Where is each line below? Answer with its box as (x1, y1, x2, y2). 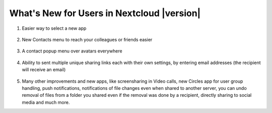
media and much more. (22, 99, 70, 105)
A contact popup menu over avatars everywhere (22, 48, 123, 54)
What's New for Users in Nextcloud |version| (9, 8, 201, 19)
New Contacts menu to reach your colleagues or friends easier (22, 36, 153, 42)
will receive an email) (22, 67, 66, 73)
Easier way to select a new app (22, 25, 87, 31)
